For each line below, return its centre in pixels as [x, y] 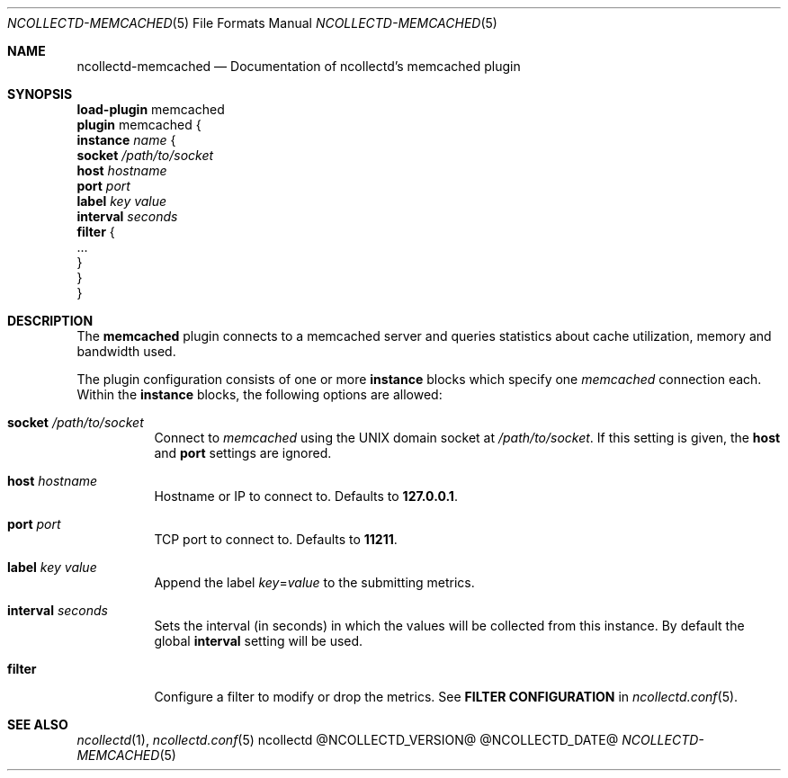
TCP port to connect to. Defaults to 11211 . [276, 539]
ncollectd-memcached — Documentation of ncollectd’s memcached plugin [299, 66]
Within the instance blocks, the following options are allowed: [260, 394]
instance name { [126, 140]
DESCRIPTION [50, 321]
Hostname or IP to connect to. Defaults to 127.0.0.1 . [306, 496]
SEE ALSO [38, 724]
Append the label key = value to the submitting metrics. [314, 582]
